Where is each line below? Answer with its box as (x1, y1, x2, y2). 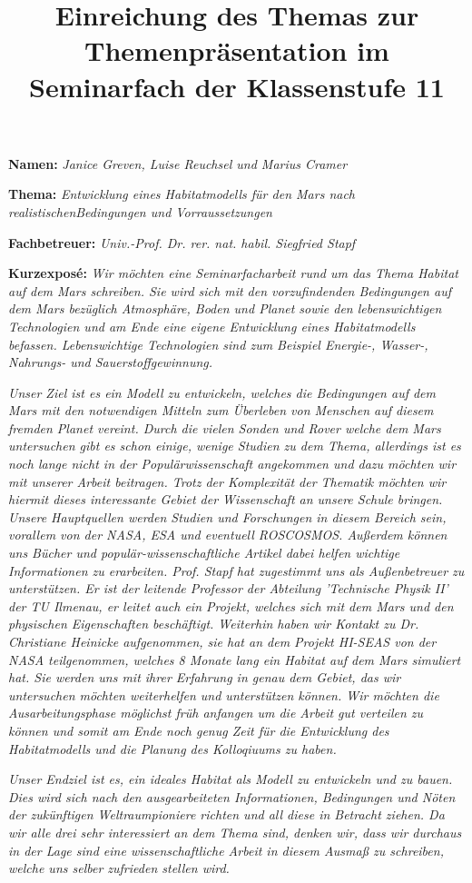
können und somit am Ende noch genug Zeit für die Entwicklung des (8, 720, 389, 739)
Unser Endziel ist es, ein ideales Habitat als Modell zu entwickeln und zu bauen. (8, 769, 453, 789)
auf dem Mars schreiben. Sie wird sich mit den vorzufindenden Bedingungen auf (8, 281, 451, 300)
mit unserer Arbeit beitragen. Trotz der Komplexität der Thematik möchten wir (8, 471, 447, 491)
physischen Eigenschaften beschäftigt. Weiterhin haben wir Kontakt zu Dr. (8, 614, 419, 633)
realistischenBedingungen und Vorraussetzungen (8, 202, 272, 221)
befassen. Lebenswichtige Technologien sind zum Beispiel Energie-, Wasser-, (8, 334, 428, 353)
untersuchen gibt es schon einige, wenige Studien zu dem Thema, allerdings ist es (8, 436, 461, 455)
